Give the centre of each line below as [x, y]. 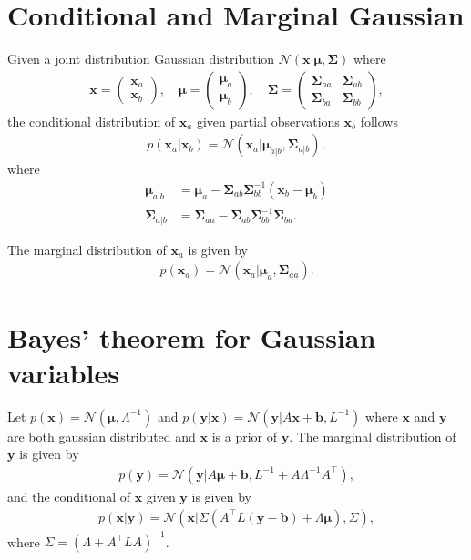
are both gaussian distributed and [102, 436]
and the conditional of [69, 496]
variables [64, 372]
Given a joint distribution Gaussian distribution [141, 59]
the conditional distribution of [92, 121]
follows [379, 121]
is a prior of [245, 436]
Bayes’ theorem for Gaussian [192, 336]
